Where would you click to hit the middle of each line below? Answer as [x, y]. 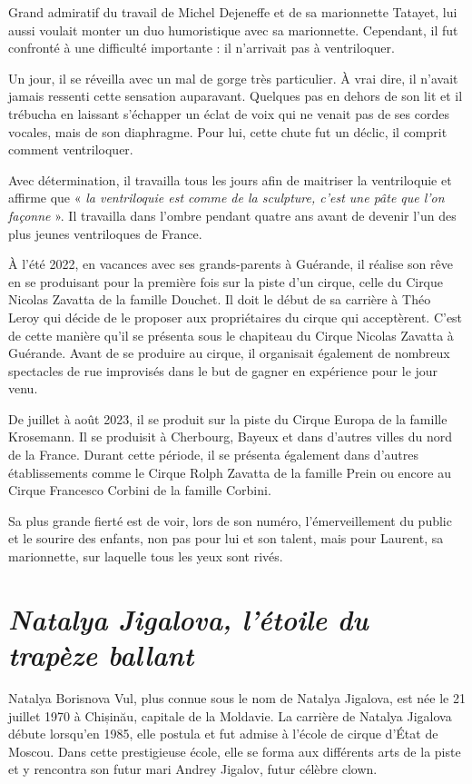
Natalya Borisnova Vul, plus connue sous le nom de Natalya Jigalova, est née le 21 [237, 697]
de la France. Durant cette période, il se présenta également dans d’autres [213, 455]
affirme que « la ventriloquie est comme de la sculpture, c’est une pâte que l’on [226, 198]
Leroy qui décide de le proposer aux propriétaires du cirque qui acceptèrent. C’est [236, 317]
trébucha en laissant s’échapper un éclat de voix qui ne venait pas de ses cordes [229, 113]
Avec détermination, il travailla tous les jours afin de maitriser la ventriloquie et [230, 179]
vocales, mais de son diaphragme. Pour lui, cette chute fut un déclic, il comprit [228, 131]
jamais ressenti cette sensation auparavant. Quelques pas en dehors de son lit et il [236, 96]
